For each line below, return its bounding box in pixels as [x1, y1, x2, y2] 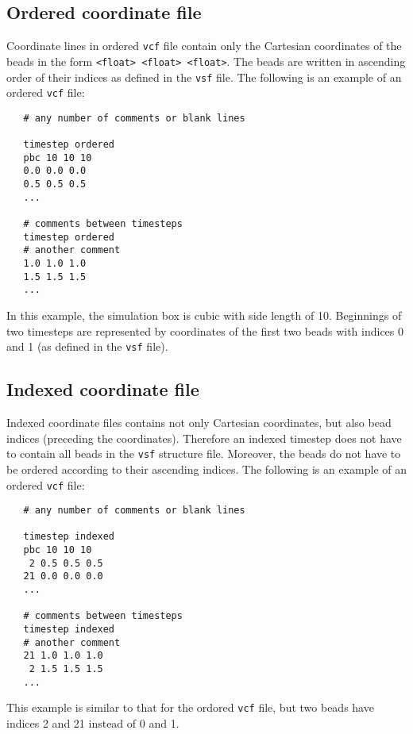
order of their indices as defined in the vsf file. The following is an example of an [6, 68, 402, 85]
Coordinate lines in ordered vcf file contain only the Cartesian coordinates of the [6, 37, 402, 54]
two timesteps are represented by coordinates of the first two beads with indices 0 [6, 322, 404, 339]
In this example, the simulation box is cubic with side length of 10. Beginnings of [6, 307, 402, 324]
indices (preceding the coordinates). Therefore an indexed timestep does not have [6, 429, 402, 446]
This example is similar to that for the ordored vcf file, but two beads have [6, 699, 374, 716]
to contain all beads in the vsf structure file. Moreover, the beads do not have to [6, 445, 401, 462]
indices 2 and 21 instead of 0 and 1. [6, 715, 179, 731]
